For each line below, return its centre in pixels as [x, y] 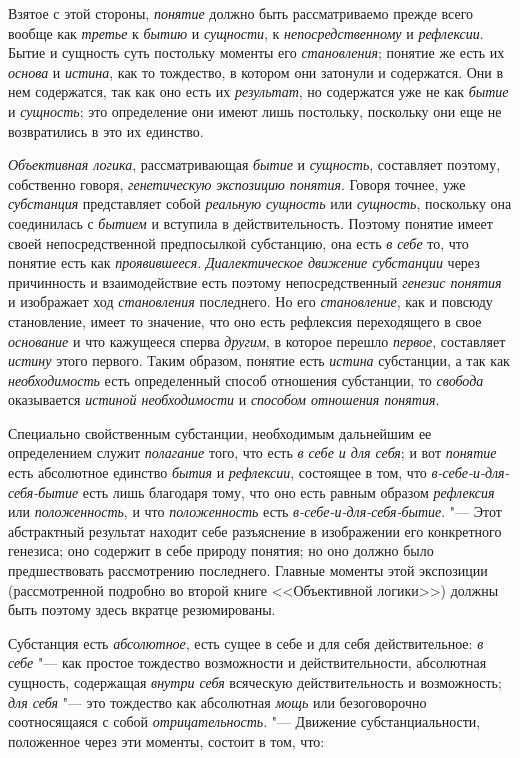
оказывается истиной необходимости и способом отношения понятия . [224, 399]
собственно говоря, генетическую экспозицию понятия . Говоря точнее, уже [237, 183]
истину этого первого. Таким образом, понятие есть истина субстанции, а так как [259, 360]
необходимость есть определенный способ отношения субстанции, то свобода [246, 379]
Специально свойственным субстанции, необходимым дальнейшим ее [220, 432]
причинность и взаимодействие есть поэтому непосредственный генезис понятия [255, 281]
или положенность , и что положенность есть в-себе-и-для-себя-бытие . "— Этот [255, 511]
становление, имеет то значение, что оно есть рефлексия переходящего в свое [245, 320]
